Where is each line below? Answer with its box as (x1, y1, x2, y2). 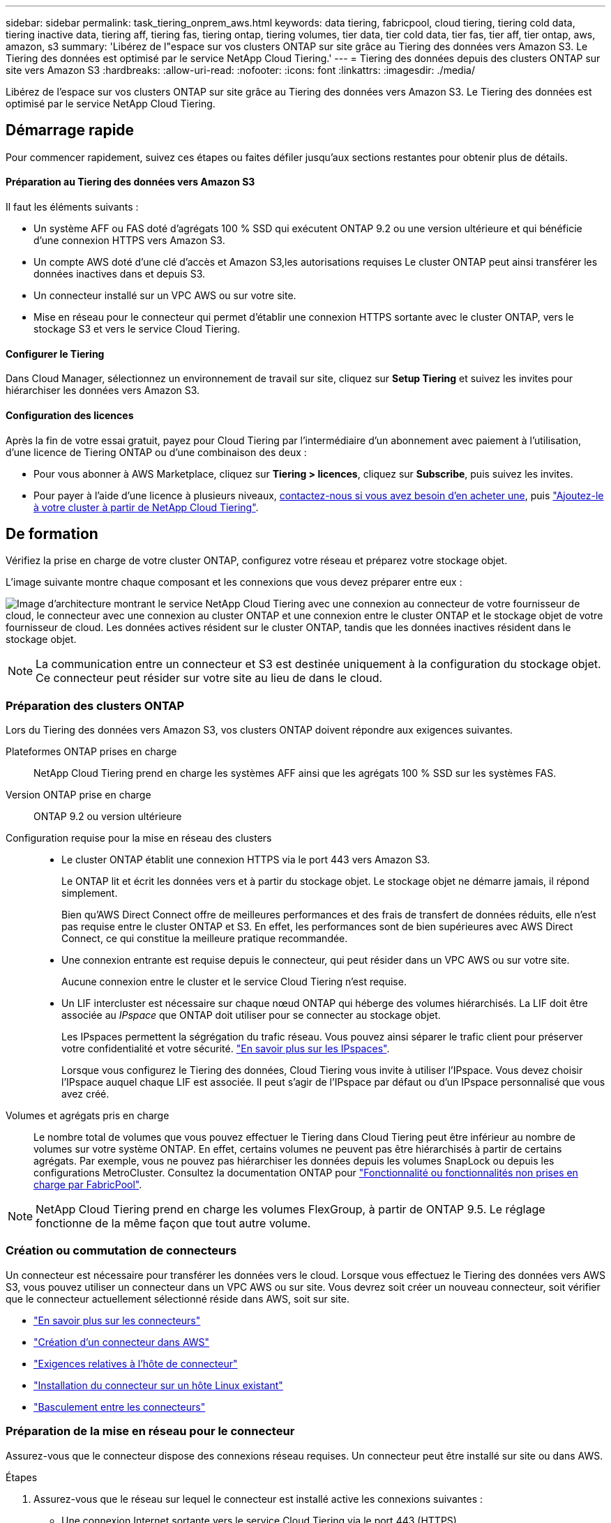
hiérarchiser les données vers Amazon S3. (6, 384, 200, 397)
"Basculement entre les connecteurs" (33, 1400, 206, 1413)
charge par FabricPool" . (33, 1179, 142, 1191)
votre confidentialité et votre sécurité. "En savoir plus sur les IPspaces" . (61, 1043, 390, 1055)
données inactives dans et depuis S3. (33, 268, 206, 280)
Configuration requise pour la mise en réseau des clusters (6, 832, 272, 844)
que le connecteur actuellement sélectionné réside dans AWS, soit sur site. (6, 1292, 350, 1305)
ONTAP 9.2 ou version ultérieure (33, 810, 182, 823)
